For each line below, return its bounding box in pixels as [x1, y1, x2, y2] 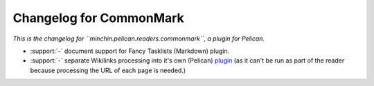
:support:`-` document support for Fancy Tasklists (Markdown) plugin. [30, 47, 230, 55]
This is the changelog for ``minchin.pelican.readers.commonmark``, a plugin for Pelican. [12, 34, 265, 43]
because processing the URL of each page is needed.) [30, 66, 186, 74]
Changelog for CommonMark [12, 10, 185, 25]
